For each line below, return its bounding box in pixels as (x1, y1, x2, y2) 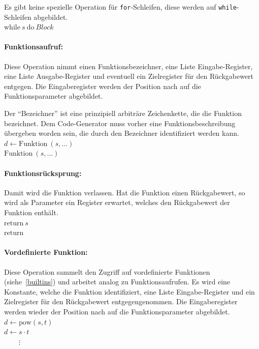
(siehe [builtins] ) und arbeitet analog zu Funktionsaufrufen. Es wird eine (4, 276, 231, 287)
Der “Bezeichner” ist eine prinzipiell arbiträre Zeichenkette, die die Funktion (4, 108, 242, 119)
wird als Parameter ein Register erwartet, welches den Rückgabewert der (4, 197, 230, 208)
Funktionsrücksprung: (4, 167, 82, 178)
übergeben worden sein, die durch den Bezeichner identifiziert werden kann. (4, 128, 239, 138)
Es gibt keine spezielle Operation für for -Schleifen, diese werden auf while (4, 2, 237, 12)
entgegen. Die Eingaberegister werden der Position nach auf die (4, 80, 201, 91)
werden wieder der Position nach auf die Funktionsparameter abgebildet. (4, 306, 230, 316)
